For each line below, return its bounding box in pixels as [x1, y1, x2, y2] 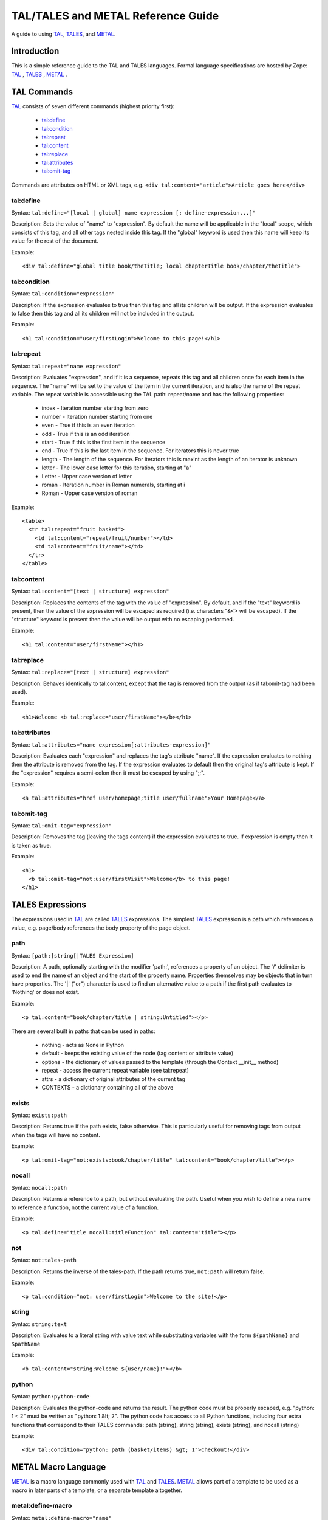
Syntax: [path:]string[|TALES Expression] [11, 952, 134, 959]
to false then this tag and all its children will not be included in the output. [11, 309, 194, 317]
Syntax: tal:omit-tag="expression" [11, 822, 112, 829]
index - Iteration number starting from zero [41, 404, 149, 412]
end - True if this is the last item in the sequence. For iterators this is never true [41, 447, 239, 454]
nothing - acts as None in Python [41, 1041, 125, 1048]
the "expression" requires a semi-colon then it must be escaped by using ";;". [11, 769, 205, 776]
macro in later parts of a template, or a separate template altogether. [11, 1487, 182, 1494]
